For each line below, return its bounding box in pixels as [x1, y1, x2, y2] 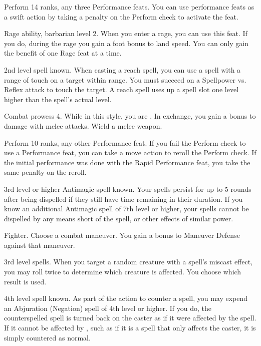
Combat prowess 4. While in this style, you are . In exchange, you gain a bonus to [4, 111, 256, 121]
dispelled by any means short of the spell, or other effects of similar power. [4, 213, 233, 223]
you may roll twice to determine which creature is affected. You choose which [4, 266, 241, 277]
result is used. [4, 276, 47, 286]
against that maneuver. [4, 239, 75, 250]
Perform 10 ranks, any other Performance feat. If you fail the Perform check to [4, 137, 246, 148]
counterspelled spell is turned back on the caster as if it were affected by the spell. [4, 312, 256, 323]
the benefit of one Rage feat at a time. [4, 48, 122, 58]
